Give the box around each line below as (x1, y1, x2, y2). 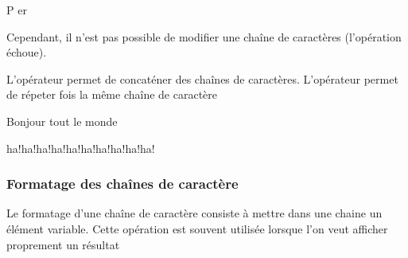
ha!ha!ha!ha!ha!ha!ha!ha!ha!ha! (6, 139, 155, 156)
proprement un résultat (6, 236, 120, 252)
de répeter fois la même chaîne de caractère (6, 86, 218, 103)
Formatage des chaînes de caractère (6, 174, 239, 193)
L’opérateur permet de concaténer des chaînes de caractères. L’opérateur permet (6, 70, 398, 87)
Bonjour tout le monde (6, 112, 118, 129)
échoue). (6, 44, 47, 61)
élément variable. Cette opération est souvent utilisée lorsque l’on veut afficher (6, 220, 388, 236)
